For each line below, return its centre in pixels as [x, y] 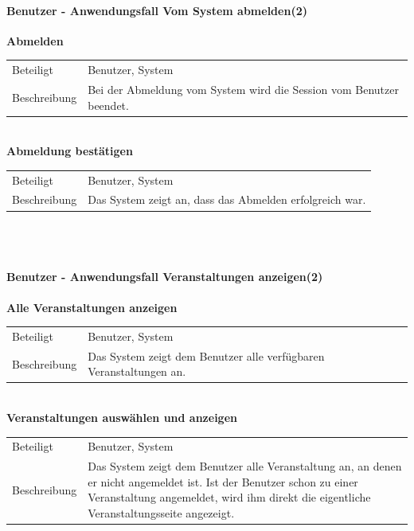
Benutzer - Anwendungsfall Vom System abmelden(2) [157, 10]
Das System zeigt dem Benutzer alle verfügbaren [206, 355]
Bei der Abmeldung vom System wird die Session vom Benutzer [243, 89]
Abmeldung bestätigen [70, 151]
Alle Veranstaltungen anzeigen [92, 307]
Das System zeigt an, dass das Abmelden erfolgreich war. [227, 199]
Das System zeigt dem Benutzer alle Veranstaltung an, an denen [245, 466]
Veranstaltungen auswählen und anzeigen [122, 417]
